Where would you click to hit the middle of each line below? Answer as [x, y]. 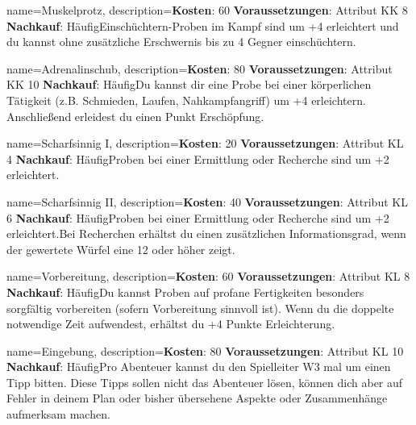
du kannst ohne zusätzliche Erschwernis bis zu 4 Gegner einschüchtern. [181, 42]
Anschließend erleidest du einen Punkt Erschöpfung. [135, 116]
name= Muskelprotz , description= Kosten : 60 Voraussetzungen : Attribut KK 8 [207, 10]
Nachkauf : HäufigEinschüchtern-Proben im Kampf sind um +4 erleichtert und [203, 25]
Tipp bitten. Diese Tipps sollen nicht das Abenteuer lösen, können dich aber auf [205, 382]
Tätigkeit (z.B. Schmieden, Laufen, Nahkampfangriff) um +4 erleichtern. [186, 100]
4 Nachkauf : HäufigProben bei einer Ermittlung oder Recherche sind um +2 [198, 158]
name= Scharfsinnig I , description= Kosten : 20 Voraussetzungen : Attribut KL [205, 143]
